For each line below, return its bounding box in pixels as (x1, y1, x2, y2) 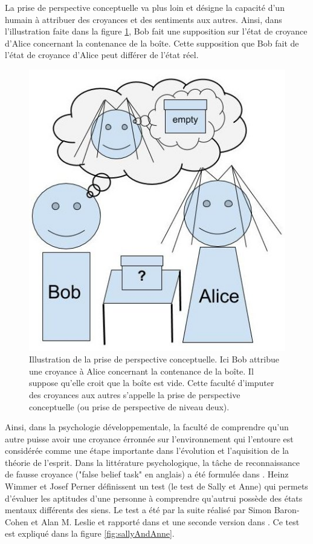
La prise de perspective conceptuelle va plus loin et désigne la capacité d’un (5, 1, 285, 13)
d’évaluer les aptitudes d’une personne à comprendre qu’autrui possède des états (5, 491, 303, 504)
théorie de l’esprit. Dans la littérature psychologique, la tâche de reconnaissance (5, 456, 300, 468)
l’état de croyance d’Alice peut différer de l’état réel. (5, 48, 199, 61)
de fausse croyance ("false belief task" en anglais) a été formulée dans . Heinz (5, 468, 289, 480)
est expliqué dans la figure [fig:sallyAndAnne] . (5, 527, 175, 540)
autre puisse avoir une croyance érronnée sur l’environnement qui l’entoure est (5, 432, 294, 445)
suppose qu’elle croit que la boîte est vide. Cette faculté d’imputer (29, 376, 274, 389)
